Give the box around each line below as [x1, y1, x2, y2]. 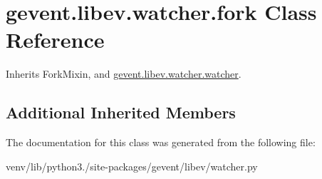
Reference [6, 25, 105, 54]
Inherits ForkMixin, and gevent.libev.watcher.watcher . [6, 66, 241, 81]
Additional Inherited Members [6, 101, 236, 123]
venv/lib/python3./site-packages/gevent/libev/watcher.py [6, 158, 258, 173]
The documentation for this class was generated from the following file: [6, 135, 316, 150]
